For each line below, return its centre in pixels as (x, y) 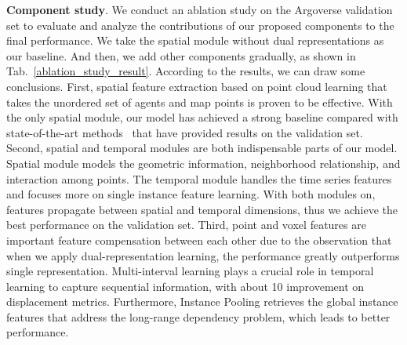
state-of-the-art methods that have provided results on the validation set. (185, 132)
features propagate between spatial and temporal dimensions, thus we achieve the (202, 209)
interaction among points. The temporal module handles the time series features (199, 178)
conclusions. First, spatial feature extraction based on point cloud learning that (197, 86)
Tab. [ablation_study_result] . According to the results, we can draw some (186, 71)
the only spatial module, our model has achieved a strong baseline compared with (202, 117)
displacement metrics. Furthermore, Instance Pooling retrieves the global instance (202, 301)
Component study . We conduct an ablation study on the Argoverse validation (200, 9)
